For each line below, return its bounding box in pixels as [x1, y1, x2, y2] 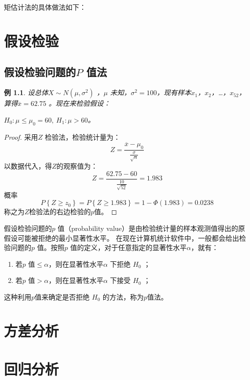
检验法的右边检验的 [29, 206, 91, 217]
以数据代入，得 [4, 161, 52, 171]
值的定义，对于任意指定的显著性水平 [70, 242, 187, 253]
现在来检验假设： [55, 98, 111, 108]
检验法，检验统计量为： [45, 131, 120, 142]
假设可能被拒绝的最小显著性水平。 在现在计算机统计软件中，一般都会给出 [4, 232, 239, 243]
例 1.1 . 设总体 [4, 87, 48, 98]
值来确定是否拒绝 [35, 292, 90, 302]
